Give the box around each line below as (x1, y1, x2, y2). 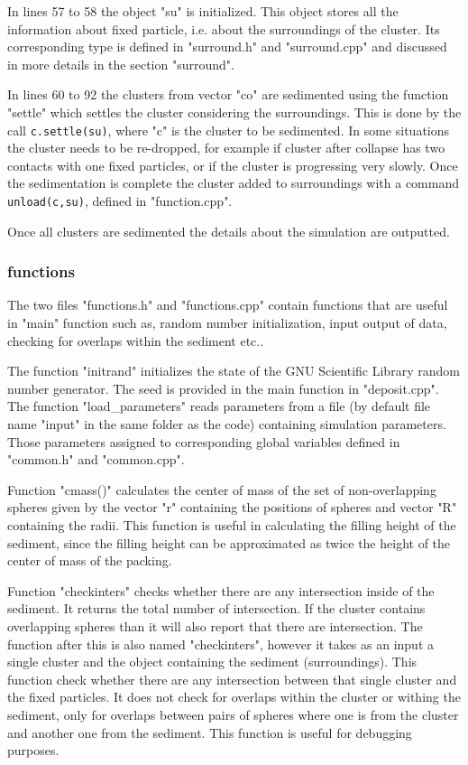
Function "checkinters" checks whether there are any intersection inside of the (7, 581, 435, 600)
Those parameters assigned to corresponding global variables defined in (7, 432, 400, 451)
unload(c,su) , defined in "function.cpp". (7, 191, 233, 210)
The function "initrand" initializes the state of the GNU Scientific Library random (7, 361, 460, 380)
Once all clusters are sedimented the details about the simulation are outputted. (7, 221, 450, 240)
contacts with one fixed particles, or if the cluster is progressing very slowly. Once (7, 155, 458, 174)
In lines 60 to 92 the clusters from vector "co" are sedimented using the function (7, 85, 449, 104)
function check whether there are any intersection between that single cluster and (7, 669, 457, 688)
